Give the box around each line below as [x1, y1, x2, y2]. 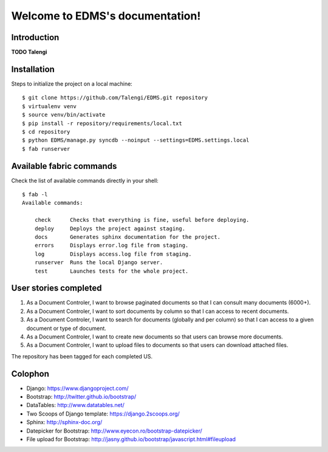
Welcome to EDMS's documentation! [11, 9, 201, 22]
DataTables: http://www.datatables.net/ [26, 402, 125, 409]
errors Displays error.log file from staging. [34, 242, 189, 249]
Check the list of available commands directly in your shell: [11, 177, 159, 184]
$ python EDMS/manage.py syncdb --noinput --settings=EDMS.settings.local [22, 137, 250, 144]
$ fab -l [22, 191, 48, 197]
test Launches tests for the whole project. [34, 267, 189, 275]
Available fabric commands [11, 161, 117, 171]
